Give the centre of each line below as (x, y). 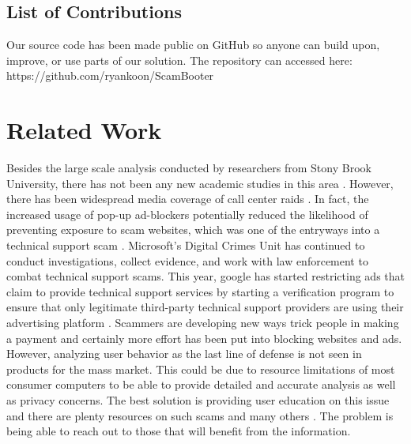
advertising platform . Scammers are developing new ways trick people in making (203, 323)
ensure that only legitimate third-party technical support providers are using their (205, 307)
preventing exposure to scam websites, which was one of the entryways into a (193, 230)
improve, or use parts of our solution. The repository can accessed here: (179, 60)
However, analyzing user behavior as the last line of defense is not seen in (184, 354)
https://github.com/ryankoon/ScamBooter (110, 75)
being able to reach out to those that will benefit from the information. (179, 431)
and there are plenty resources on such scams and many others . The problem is (200, 415)
